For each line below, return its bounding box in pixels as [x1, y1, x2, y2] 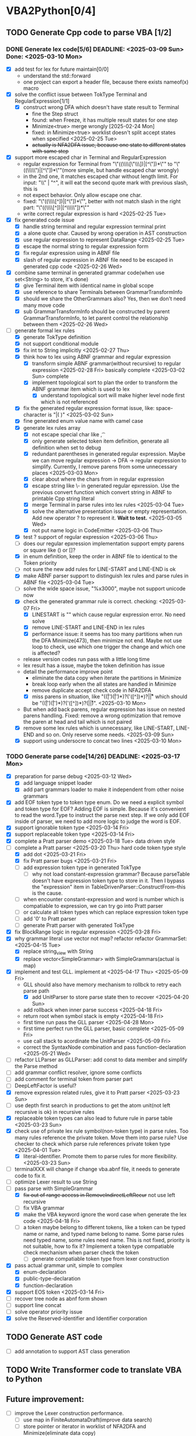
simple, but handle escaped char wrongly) [78, 167, 179, 174]
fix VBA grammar [23, 1205, 65, 1212]
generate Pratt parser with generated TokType [23, 922, 135, 929]
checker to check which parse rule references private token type [14, 1140, 171, 1147]
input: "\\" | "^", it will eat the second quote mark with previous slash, [23, 179, 188, 186]
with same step [32, 148, 69, 155]
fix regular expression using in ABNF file [23, 249, 120, 257]
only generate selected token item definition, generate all [32, 437, 169, 445]
